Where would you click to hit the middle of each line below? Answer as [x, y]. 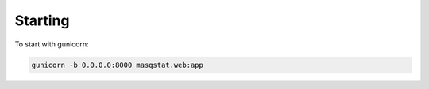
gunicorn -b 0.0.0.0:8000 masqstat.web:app [118, 65]
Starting [42, 20]
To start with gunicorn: [52, 44]
